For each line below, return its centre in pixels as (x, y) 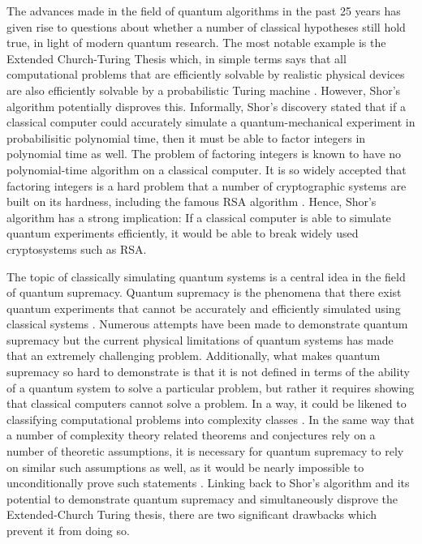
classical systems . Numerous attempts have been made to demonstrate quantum (207, 324)
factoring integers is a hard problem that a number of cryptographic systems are (207, 185)
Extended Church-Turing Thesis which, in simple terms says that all (177, 58)
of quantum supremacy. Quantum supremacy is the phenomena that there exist (204, 292)
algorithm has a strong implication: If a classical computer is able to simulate (199, 217)
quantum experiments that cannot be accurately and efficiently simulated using (204, 308)
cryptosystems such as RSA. (77, 248)
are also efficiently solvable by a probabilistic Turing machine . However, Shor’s (204, 90)
